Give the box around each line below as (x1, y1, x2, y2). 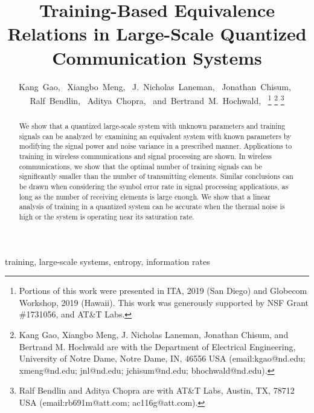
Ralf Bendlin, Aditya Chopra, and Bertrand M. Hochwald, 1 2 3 (30, 93, 284, 106)
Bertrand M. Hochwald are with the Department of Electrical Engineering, (19, 340, 296, 353)
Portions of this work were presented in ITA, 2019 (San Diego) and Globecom (19, 284, 307, 297)
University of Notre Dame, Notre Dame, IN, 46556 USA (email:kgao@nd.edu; (19, 352, 306, 365)
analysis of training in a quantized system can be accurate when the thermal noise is (19, 201, 285, 212)
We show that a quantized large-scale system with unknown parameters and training (19, 121, 286, 131)
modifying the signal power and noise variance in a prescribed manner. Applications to (19, 141, 292, 151)
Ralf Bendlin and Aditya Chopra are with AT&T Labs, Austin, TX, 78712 (19, 384, 295, 397)
